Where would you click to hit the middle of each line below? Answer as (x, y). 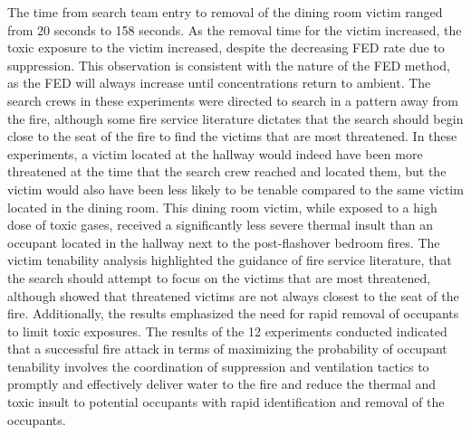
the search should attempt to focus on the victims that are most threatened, (219, 277)
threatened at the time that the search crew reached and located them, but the (227, 171)
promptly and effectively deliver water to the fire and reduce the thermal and (222, 384)
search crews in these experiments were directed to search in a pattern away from (233, 100)
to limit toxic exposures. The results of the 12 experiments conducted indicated (227, 331)
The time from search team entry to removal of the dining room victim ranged (225, 12)
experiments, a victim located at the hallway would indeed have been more (215, 153)
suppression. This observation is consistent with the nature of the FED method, (229, 65)
